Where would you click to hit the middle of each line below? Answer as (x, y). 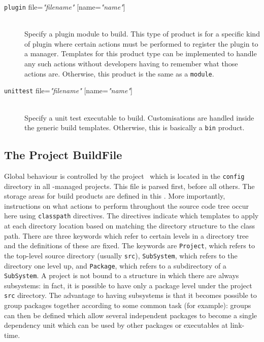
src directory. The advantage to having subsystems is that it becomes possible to (130, 295)
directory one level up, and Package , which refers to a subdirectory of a (115, 265)
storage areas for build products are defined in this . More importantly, (115, 196)
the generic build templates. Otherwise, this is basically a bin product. (135, 127)
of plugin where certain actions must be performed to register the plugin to (141, 43)
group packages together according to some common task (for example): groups (128, 305)
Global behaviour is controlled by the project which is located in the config (124, 176)
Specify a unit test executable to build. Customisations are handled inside (139, 117)
